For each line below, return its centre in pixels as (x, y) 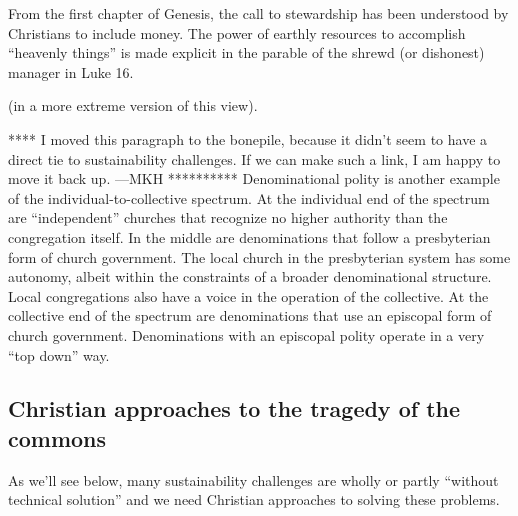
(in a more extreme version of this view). (133, 105)
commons (57, 437)
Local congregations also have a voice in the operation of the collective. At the (248, 295)
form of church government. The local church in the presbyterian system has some (259, 256)
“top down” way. (59, 354)
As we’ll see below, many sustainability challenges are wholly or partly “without (253, 479)
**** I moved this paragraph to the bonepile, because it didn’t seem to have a (248, 138)
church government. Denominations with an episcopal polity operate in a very (246, 334)
